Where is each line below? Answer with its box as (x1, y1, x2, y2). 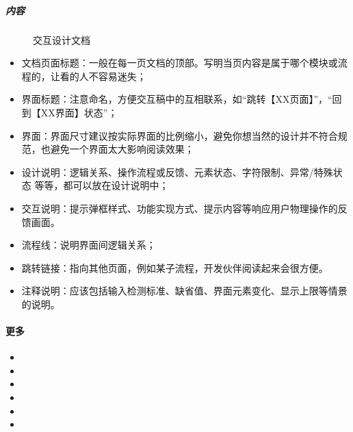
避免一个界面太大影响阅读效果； (50, 142, 194, 156)
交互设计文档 (33, 32, 90, 47)
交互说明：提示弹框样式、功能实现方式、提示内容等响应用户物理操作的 (21, 201, 338, 215)
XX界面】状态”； (40, 105, 118, 119)
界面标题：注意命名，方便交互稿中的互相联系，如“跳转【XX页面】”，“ (21, 92, 332, 106)
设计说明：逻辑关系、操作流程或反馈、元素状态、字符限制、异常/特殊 (21, 164, 333, 179)
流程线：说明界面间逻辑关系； (21, 238, 156, 252)
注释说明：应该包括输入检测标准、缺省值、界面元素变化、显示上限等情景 (21, 283, 348, 298)
